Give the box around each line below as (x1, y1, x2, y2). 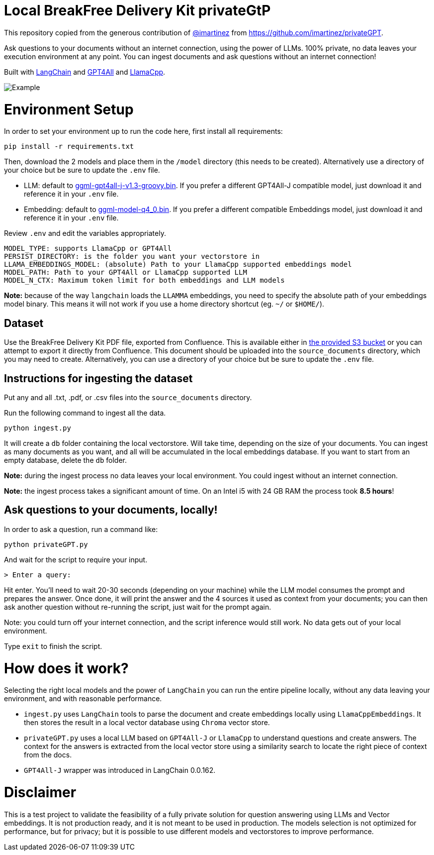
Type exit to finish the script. (4, 641, 102, 650)
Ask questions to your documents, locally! (4, 504, 218, 517)
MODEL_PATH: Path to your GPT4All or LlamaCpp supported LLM (4, 268, 247, 277)
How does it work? (4, 659, 129, 677)
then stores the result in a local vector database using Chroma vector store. (24, 718, 270, 727)
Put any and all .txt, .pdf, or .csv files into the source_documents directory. (4, 393, 252, 402)
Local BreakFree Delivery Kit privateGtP (4, 2, 271, 19)
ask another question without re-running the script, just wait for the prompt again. (4, 602, 271, 611)
